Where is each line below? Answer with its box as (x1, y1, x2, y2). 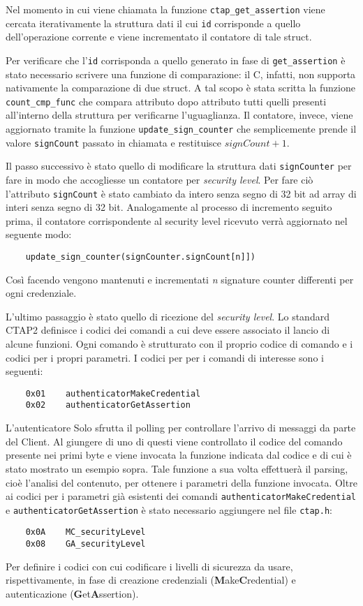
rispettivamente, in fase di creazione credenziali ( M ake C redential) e (6, 572, 296, 587)
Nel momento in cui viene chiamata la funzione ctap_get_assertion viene (6, 2, 325, 16)
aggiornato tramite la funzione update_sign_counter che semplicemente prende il (6, 121, 357, 135)
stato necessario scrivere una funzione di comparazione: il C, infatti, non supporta (6, 66, 356, 81)
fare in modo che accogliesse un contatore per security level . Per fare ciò (6, 172, 313, 186)
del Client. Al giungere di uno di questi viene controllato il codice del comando (6, 434, 343, 448)
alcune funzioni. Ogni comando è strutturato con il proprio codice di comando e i (6, 337, 353, 351)
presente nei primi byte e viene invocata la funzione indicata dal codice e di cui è (6, 448, 352, 462)
